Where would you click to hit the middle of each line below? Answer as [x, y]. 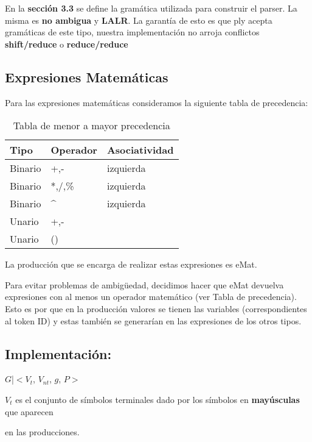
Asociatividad [140, 150]
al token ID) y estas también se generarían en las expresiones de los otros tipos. [153, 320]
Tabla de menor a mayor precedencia [92, 126]
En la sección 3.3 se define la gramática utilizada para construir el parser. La [151, 8]
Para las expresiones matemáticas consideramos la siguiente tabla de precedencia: [157, 102]
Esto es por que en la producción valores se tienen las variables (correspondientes [156, 308]
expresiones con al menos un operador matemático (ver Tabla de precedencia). [151, 297]
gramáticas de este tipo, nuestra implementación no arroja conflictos [132, 32]
